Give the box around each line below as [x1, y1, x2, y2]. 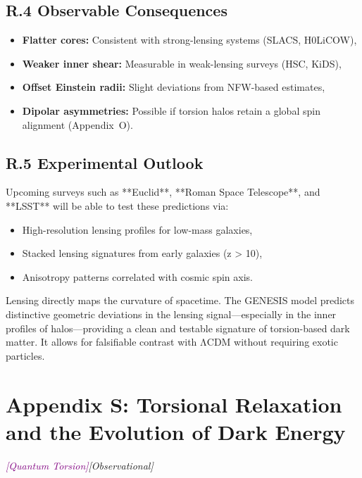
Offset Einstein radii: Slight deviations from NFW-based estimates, [22, 80, 325, 94]
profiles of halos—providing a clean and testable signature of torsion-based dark [6, 320, 350, 335]
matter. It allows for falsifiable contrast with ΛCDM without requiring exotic [6, 334, 338, 349]
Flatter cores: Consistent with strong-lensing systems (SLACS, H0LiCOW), [22, 32, 357, 47]
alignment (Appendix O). [22, 117, 133, 132]
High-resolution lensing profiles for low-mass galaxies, [22, 222, 253, 237]
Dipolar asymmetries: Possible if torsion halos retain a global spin [22, 103, 320, 118]
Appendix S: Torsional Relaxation [6, 389, 342, 418]
